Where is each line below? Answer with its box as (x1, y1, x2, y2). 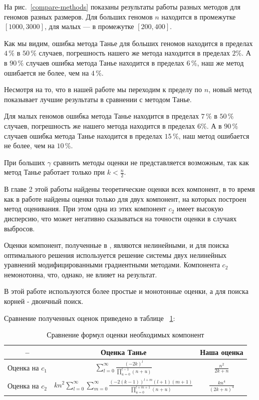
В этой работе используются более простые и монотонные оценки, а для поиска (4, 286, 248, 296)
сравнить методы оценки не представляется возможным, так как (53, 157, 249, 167)
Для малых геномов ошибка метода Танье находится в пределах (4, 111, 199, 121)
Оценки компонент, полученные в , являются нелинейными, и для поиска (4, 240, 229, 250)
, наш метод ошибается (178, 130, 249, 141)
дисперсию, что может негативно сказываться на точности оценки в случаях (4, 213, 237, 223)
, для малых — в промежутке (44, 21, 134, 32)
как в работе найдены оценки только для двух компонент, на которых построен (4, 193, 246, 204)
